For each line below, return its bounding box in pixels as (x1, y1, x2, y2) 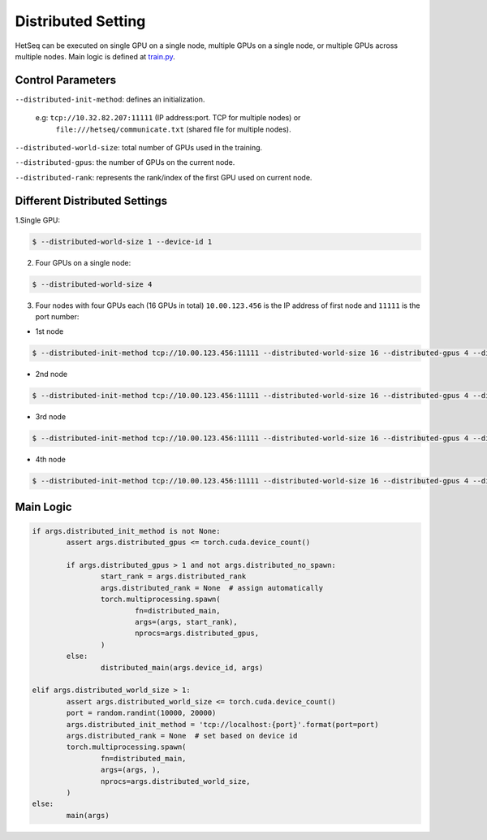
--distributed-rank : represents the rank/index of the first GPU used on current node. (15, 172, 312, 182)
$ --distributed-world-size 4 (32, 279, 153, 288)
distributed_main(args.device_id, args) (100, 663, 264, 672)
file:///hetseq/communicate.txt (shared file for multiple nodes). (55, 124, 291, 134)
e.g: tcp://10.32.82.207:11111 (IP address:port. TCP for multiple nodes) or (35, 113, 301, 123)
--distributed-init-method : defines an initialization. (15, 94, 205, 104)
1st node (35, 327, 64, 336)
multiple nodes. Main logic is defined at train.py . (15, 51, 176, 61)
